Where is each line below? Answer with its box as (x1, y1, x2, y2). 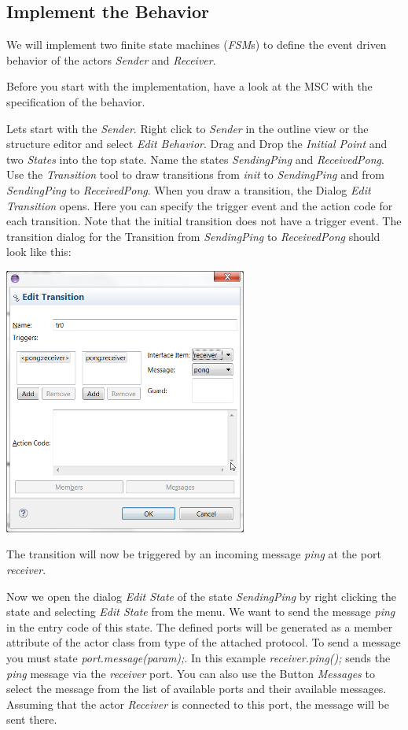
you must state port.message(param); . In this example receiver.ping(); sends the (6, 649, 391, 665)
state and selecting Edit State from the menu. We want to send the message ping (6, 603, 395, 620)
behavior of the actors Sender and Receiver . (6, 51, 216, 68)
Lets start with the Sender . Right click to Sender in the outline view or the (6, 120, 369, 136)
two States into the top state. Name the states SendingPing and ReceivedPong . (6, 150, 384, 167)
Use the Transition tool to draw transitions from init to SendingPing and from (6, 166, 384, 183)
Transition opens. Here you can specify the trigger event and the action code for (6, 197, 393, 213)
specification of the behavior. (6, 93, 145, 109)
